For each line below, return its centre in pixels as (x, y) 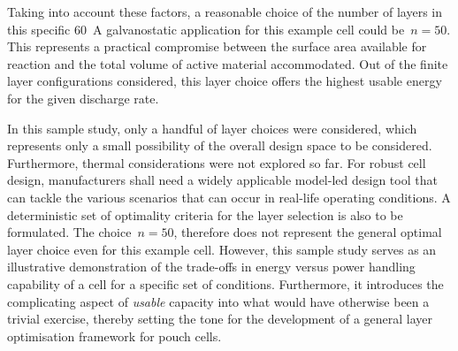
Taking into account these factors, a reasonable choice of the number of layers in (225, 11)
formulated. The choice (69, 232)
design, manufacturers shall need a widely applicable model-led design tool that (222, 180)
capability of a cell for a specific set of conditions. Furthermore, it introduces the (225, 283)
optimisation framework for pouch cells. (114, 336)
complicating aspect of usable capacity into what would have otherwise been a (218, 301)
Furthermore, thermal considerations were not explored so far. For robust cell (217, 162)
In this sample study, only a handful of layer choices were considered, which (212, 128)
